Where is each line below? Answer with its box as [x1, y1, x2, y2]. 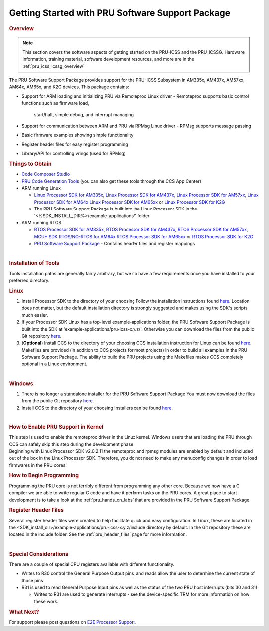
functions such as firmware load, [21, 100, 89, 106]
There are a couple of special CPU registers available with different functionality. [9, 561, 174, 567]
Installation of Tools [9, 260, 60, 267]
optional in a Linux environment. [21, 361, 88, 367]
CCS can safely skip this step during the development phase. [9, 441, 134, 447]
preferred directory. [9, 277, 50, 283]
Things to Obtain [9, 160, 52, 167]
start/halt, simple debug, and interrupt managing [34, 111, 134, 117]
